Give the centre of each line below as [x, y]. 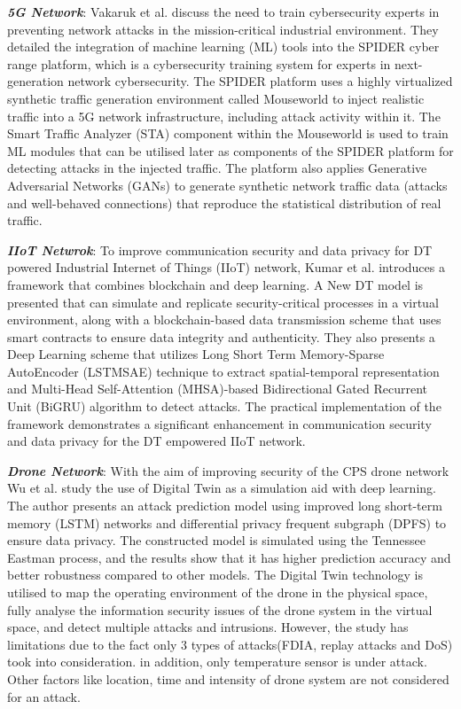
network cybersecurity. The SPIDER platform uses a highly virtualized [260, 81]
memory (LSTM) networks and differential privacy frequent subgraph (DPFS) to [227, 522]
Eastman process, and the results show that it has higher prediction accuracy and [229, 557]
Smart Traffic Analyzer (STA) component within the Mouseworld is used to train [228, 133]
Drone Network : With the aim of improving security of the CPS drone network [228, 470]
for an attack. [44, 696]
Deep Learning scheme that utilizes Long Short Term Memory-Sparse [196, 354]
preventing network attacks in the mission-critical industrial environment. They [223, 29]
